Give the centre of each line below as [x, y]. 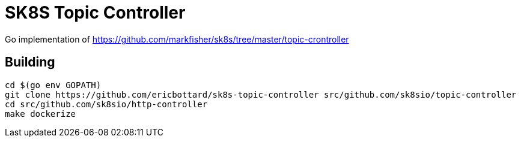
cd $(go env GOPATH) [53, 85]
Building [30, 62]
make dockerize [41, 114]
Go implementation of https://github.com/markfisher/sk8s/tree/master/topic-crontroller [177, 39]
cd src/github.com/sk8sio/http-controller [106, 104]
